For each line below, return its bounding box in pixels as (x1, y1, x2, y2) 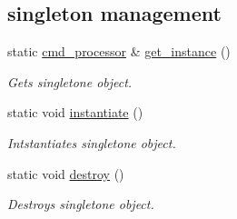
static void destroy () (7, 164, 124, 183)
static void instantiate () (7, 103, 143, 122)
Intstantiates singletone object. (7, 133, 176, 152)
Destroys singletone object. (7, 194, 154, 214)
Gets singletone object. (7, 72, 133, 91)
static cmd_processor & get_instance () (7, 42, 231, 61)
